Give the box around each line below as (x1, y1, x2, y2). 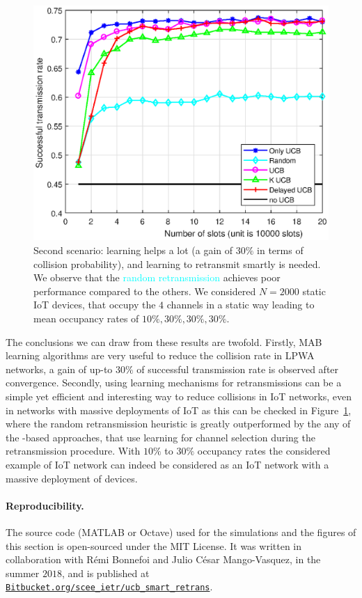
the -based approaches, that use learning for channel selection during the (6, 430, 315, 444)
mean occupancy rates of (33, 311, 139, 326)
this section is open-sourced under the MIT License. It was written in (6, 538, 302, 553)
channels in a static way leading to (166, 297, 315, 312)
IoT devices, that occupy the (33, 297, 156, 312)
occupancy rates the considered (197, 443, 331, 458)
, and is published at (62, 565, 150, 580)
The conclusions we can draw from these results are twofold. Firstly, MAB (6, 334, 322, 349)
